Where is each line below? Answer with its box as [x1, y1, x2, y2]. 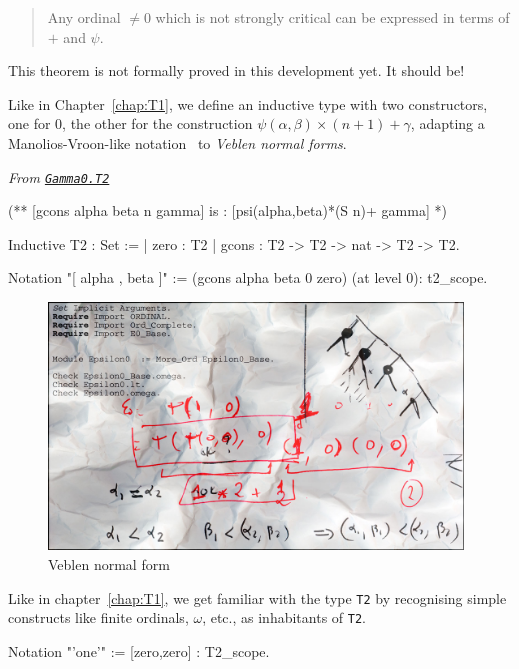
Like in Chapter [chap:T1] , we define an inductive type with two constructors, [8, 93, 488, 114]
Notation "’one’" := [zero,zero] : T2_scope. [8, 640, 270, 661]
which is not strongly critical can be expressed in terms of [155, 7, 510, 27]
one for [8, 113, 51, 134]
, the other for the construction [62, 113, 253, 134]
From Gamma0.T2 [8, 166, 110, 187]
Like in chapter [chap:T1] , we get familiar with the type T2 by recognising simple [8, 587, 507, 608]
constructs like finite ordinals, [8, 607, 189, 628]
